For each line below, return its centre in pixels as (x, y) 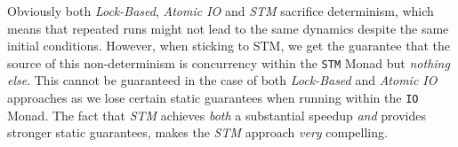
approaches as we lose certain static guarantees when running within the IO (213, 98)
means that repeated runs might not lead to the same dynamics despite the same (228, 28)
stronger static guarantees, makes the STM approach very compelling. (197, 132)
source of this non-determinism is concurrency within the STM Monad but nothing (229, 62)
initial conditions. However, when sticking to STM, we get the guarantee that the (229, 46)
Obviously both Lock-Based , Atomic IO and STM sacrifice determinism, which (221, 11)
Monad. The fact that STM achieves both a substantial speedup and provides (217, 115)
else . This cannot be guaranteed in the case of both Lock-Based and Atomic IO (222, 80)
